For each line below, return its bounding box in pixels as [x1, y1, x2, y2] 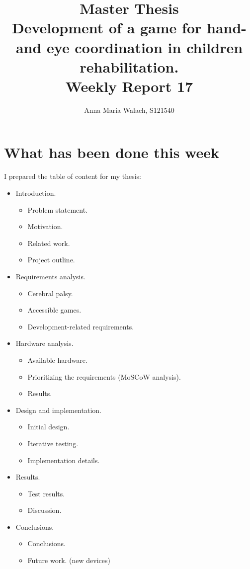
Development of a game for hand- [11, 17, 247, 38]
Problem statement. [27, 204, 88, 215]
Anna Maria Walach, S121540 [84, 104, 174, 115]
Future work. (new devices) [27, 555, 110, 566]
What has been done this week [4, 142, 219, 163]
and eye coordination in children [15, 37, 243, 57]
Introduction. [15, 188, 56, 198]
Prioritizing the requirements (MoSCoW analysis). [27, 371, 181, 382]
